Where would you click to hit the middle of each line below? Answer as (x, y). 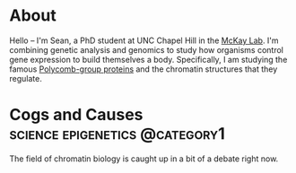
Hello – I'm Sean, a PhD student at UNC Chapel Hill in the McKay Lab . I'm (144, 40)
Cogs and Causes (76, 115)
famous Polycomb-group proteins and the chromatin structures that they (144, 69)
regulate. (26, 78)
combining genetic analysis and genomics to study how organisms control (147, 49)
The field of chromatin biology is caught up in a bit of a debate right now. (144, 159)
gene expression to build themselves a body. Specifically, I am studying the (148, 59)
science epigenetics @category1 (118, 134)
